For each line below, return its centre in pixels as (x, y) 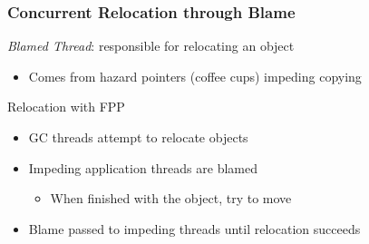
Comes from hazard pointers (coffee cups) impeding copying (195, 76)
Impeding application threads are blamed (143, 167)
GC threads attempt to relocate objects (138, 137)
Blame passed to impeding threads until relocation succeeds (194, 228)
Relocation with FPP (66, 107)
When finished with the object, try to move (171, 198)
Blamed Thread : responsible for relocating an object (151, 46)
